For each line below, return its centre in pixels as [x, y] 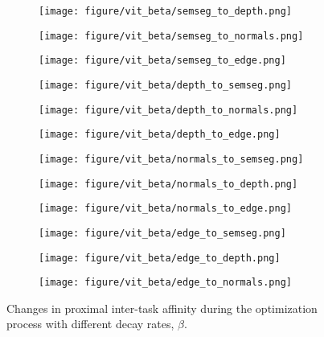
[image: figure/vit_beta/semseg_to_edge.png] [162, 61]
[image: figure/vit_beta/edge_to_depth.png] [160, 258]
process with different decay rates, [90, 324]
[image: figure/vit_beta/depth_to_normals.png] [168, 110]
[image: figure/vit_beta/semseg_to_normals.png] [171, 36]
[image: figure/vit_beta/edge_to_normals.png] [165, 283]
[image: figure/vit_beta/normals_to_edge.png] [165, 209]
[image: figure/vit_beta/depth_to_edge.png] [160, 135]
